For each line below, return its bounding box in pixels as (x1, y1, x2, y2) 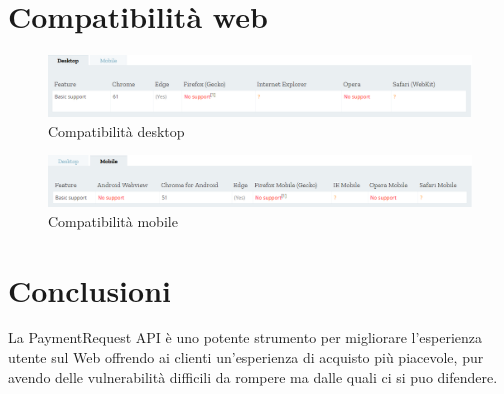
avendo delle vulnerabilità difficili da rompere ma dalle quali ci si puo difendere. (8, 366, 498, 387)
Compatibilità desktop (48, 120, 185, 141)
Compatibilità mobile (48, 210, 178, 231)
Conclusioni (8, 269, 171, 310)
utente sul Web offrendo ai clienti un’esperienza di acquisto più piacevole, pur (8, 347, 484, 368)
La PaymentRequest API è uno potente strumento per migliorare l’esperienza (8, 327, 483, 348)
